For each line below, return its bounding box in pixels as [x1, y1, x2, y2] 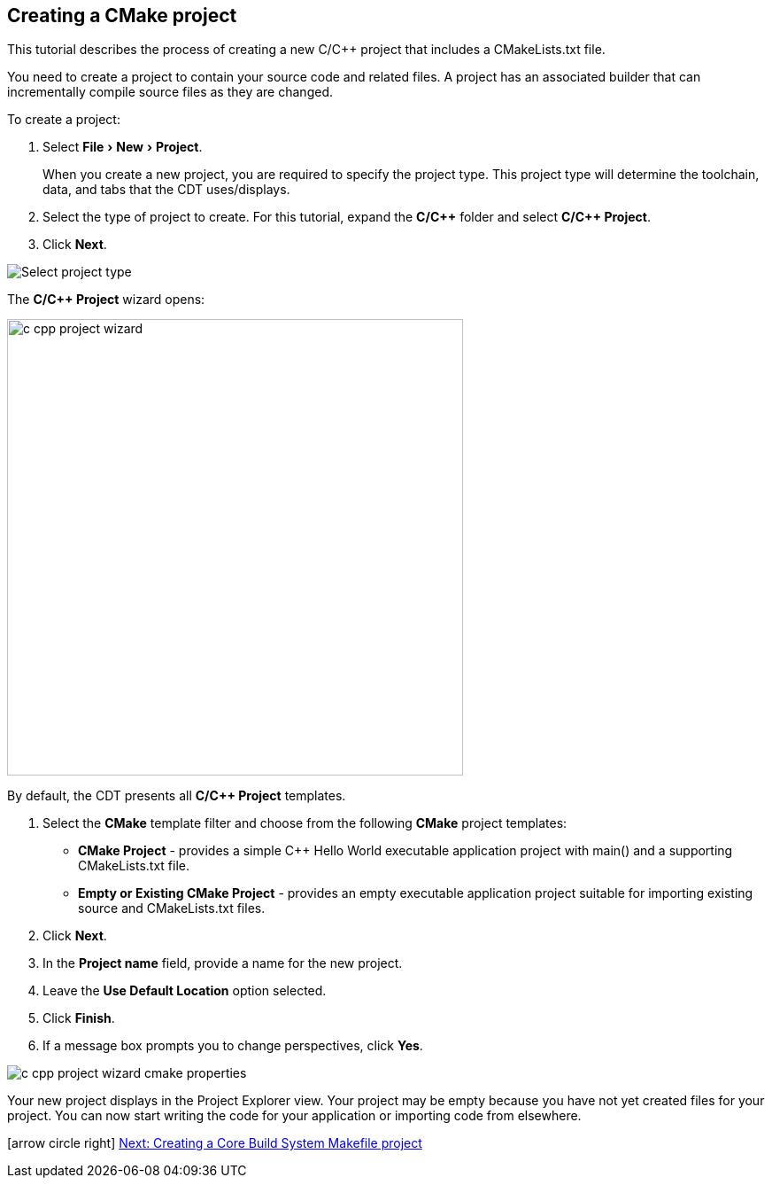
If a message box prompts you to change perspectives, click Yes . [42, 1038, 423, 1054]
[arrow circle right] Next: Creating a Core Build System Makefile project [7, 1135, 422, 1151]
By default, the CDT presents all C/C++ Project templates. [7, 788, 346, 804]
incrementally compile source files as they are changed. [7, 84, 333, 100]
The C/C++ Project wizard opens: [7, 292, 205, 308]
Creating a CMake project [7, 4, 237, 27]
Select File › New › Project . [42, 139, 203, 155]
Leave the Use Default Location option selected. [42, 983, 327, 999]
